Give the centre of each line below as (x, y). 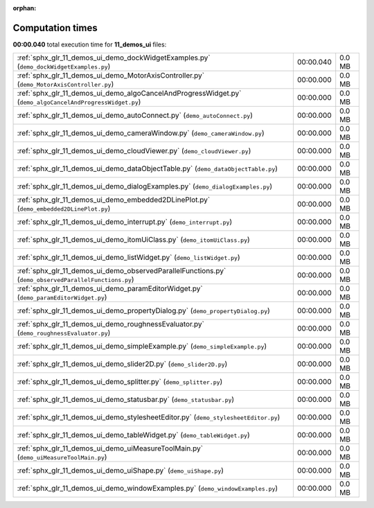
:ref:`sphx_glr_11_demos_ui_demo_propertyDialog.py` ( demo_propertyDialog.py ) (143, 310)
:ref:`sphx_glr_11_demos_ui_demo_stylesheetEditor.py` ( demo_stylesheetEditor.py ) (149, 417)
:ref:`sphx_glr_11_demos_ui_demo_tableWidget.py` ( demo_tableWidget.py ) (134, 435)
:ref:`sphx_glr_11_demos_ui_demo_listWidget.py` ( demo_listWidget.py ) (128, 258)
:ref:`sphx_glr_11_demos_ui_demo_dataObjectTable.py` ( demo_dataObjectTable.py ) (148, 168)
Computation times (55, 28)
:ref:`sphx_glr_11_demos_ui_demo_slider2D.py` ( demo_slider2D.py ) (122, 364)
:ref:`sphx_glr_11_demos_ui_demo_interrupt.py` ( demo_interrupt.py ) (125, 222)
